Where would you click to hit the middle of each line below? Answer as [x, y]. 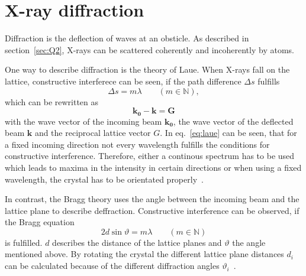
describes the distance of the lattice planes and [137, 242]
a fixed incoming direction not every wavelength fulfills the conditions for [137, 144]
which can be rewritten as [52, 101]
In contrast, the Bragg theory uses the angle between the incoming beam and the [152, 199]
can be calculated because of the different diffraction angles [112, 266]
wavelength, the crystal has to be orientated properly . [104, 179]
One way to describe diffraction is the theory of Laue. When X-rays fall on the [147, 69]
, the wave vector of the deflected [233, 121]
